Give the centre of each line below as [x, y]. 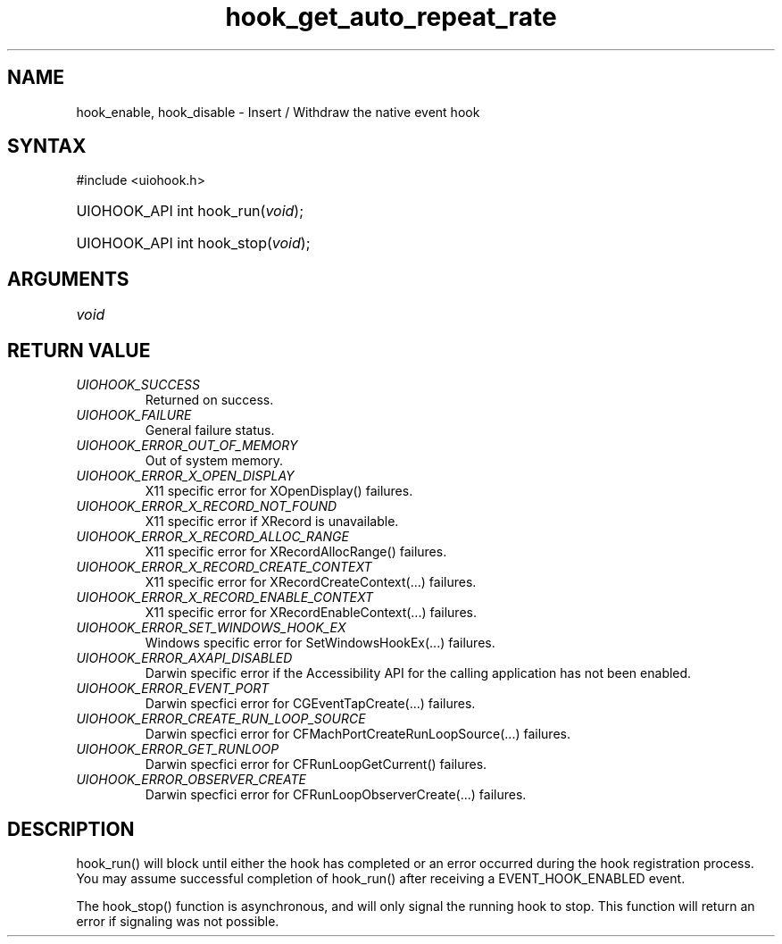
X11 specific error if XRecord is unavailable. [272, 522]
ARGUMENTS [68, 279]
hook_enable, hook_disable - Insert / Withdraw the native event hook [278, 112]
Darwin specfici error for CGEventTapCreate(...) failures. [310, 704]
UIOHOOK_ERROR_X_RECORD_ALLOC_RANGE [212, 537]
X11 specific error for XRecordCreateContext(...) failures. [311, 582]
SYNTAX [47, 146]
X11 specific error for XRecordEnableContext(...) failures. [311, 613]
